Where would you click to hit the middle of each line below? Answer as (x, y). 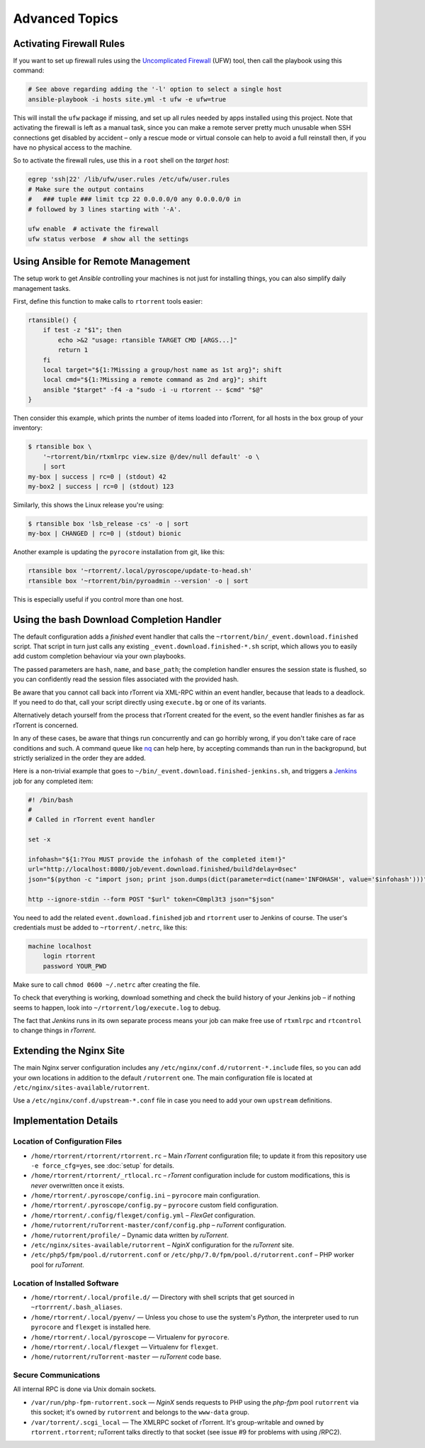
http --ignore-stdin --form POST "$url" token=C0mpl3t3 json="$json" (151, 899)
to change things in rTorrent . (55, 1030)
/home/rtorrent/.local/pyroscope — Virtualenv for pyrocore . (130, 1337)
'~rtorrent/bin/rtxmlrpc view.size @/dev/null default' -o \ (151, 457)
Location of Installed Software (66, 1283)
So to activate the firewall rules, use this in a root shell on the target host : (121, 160)
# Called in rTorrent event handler (92, 820)
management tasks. (42, 288)
